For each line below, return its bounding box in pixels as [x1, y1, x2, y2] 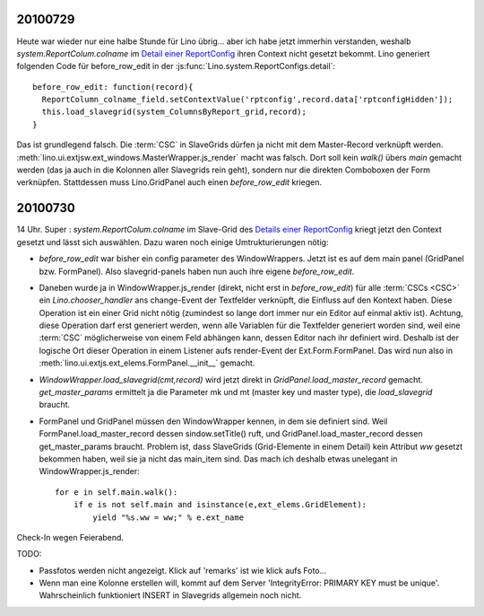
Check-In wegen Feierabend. [16, 532, 125, 542]
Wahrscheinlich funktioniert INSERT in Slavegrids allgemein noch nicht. [39, 590, 302, 601]
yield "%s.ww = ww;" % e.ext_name [92, 512, 245, 523]
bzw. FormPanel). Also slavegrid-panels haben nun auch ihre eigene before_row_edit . [39, 266, 355, 277]
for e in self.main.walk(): [55, 487, 178, 497]
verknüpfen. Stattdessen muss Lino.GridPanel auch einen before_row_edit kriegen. [16, 177, 323, 188]
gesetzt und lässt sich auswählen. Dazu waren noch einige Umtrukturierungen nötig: [16, 236, 329, 247]
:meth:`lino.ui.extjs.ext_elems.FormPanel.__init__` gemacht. [39, 357, 255, 368]
